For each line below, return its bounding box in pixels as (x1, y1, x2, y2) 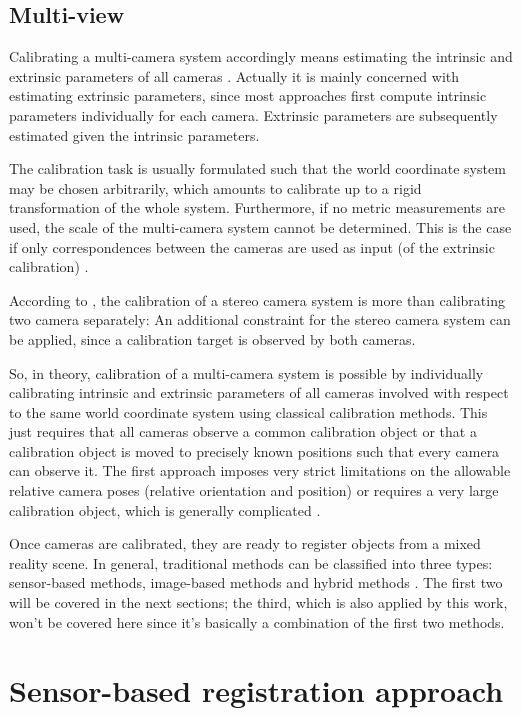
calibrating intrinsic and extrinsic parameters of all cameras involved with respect (9, 382, 509, 403)
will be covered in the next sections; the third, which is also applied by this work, (9, 592, 508, 613)
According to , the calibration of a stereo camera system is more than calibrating (9, 289, 505, 310)
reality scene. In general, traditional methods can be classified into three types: (9, 552, 493, 573)
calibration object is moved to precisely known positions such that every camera (9, 440, 500, 461)
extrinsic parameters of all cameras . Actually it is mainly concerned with (9, 65, 460, 86)
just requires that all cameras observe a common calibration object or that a (9, 421, 477, 442)
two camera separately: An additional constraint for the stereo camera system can (9, 309, 511, 330)
